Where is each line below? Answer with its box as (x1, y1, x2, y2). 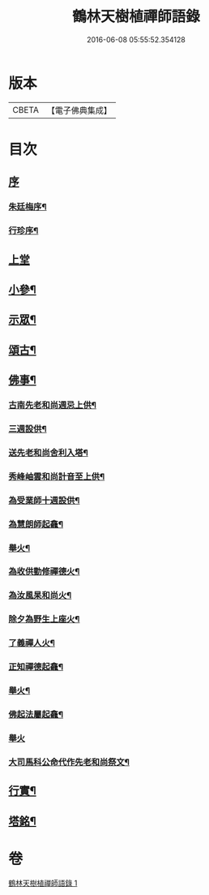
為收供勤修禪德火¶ (8, 566, 80, 577)
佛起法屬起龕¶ (8, 708, 63, 720)
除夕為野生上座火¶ (8, 613, 80, 625)
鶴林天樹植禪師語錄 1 (8, 878, 78, 888)
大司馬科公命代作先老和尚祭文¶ (8, 756, 130, 768)
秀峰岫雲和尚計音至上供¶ (8, 471, 105, 482)
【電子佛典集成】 (46, 105, 112, 116)
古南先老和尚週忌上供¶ (8, 399, 97, 411)
